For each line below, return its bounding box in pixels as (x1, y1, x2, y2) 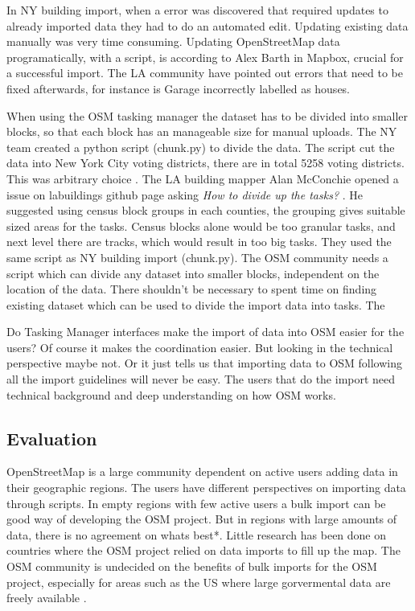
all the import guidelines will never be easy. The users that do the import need (6, 371, 396, 388)
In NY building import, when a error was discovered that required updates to (6, 2, 388, 18)
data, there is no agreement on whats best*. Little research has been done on (6, 526, 387, 543)
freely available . (6, 589, 87, 606)
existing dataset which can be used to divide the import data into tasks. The (6, 296, 385, 313)
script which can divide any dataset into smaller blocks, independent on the (6, 264, 380, 281)
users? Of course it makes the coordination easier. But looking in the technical (6, 338, 393, 355)
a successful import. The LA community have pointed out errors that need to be (6, 64, 403, 81)
